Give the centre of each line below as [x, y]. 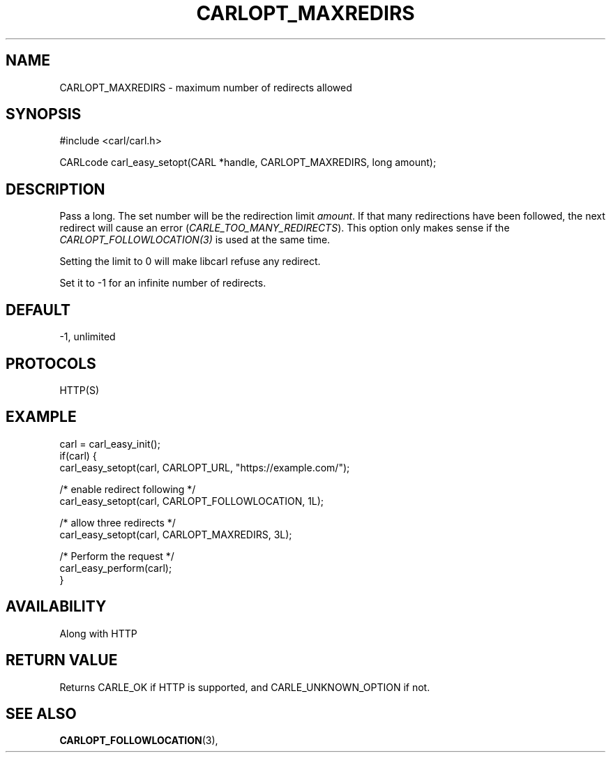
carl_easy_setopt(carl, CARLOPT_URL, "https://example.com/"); [205, 467]
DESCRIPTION [55, 189]
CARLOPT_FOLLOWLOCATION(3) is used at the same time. [195, 240]
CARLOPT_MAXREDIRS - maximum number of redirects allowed [206, 87]
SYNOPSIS [44, 114]
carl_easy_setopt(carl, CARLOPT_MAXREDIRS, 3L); [176, 534]
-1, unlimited [88, 337]
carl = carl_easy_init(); [110, 444]
